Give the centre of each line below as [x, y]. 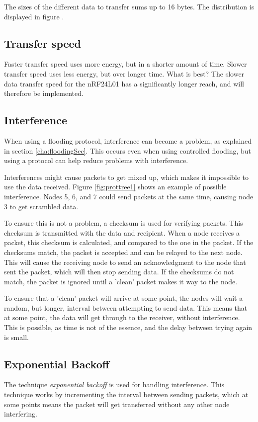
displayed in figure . [34, 16]
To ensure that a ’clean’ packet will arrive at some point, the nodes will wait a [124, 298]
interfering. [21, 414]
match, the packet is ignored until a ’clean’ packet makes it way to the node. [121, 281]
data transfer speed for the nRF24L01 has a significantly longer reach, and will [124, 83]
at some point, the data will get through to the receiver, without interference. [122, 317]
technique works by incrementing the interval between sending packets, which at [126, 394]
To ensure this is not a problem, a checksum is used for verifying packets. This [124, 223]
